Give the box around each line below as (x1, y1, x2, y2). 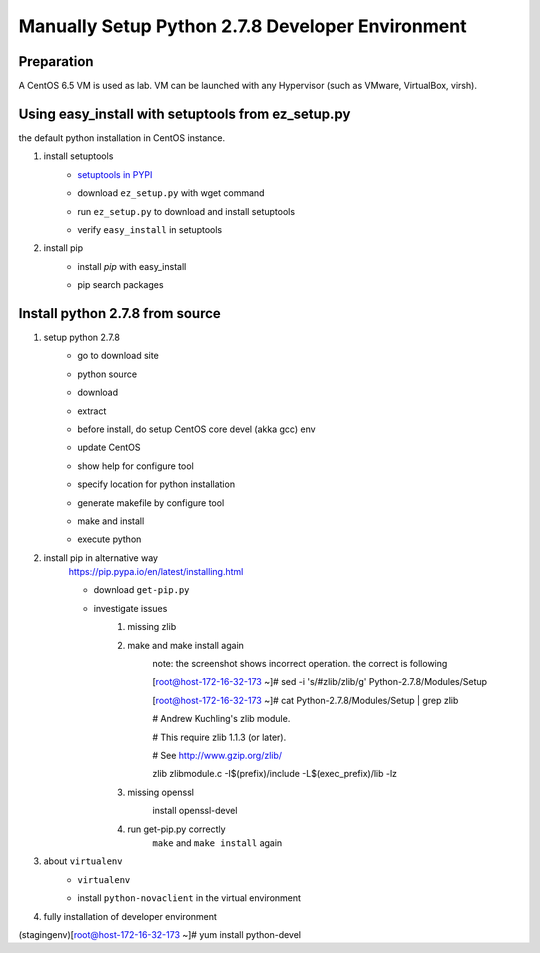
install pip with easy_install (77, 260, 187, 272)
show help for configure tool (77, 460, 194, 472)
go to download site (77, 350, 159, 362)
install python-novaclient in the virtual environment (77, 892, 302, 904)
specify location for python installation (77, 478, 235, 490)
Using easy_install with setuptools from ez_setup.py (18, 105, 351, 122)
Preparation (18, 53, 94, 70)
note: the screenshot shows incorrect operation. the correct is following (152, 658, 448, 670)
